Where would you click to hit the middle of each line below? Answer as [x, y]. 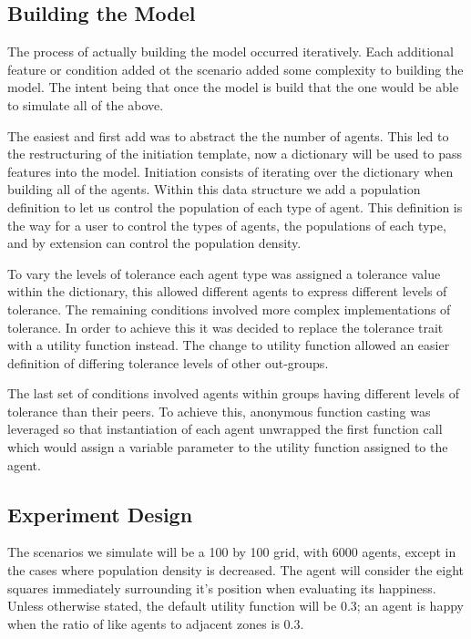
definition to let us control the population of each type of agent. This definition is [235, 206]
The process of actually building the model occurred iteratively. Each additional [230, 52]
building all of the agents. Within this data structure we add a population [214, 189]
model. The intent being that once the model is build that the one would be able [233, 87]
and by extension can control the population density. [154, 243]
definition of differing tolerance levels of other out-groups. [168, 362]
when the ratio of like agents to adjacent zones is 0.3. [156, 623]
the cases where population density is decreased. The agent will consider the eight [236, 570]
